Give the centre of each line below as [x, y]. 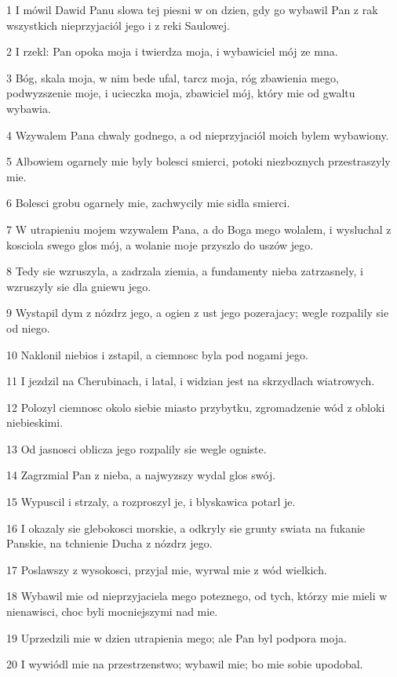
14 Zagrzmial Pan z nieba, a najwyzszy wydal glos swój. [141, 475]
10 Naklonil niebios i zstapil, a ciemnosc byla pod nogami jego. [157, 354]
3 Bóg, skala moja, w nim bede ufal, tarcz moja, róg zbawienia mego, [173, 77]
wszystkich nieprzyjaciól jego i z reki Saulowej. [118, 25]
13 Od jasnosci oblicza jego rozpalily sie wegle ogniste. [137, 448]
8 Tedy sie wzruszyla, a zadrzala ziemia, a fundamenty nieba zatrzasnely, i [185, 271]
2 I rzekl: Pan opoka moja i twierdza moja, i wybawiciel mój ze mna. [172, 51]
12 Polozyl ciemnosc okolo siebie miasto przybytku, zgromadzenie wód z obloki [196, 407]
